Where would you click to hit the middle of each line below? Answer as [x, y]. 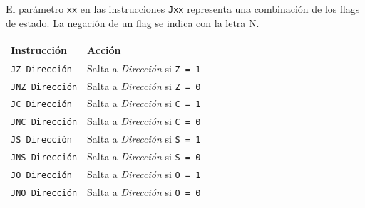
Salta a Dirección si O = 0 [144, 191]
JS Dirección [41, 140]
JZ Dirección [41, 69]
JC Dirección [41, 105]
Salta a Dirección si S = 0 [144, 157]
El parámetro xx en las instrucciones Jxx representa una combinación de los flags [183, 9]
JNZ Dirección [44, 87]
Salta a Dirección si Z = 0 [144, 86]
